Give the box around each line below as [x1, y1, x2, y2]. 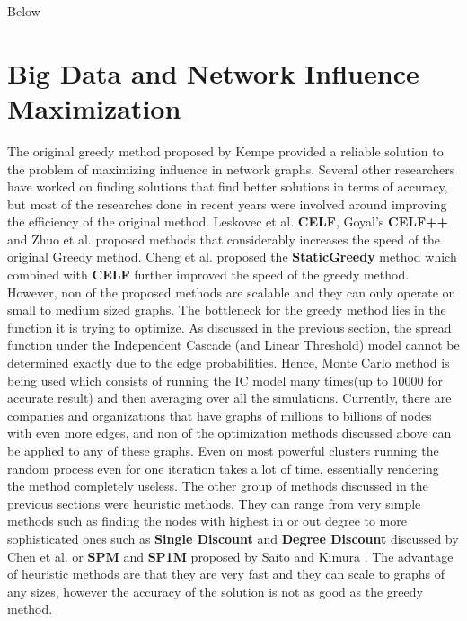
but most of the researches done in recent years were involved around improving [7, 194, 447, 213]
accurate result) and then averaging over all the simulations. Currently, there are [7, 388, 452, 407]
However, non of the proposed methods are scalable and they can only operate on [7, 282, 456, 301]
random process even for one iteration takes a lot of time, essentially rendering [7, 458, 439, 477]
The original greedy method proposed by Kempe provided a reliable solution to [7, 141, 444, 160]
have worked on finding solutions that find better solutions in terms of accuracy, [7, 177, 448, 196]
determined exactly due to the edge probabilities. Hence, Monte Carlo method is [7, 353, 450, 372]
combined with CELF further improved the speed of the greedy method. [7, 265, 410, 284]
